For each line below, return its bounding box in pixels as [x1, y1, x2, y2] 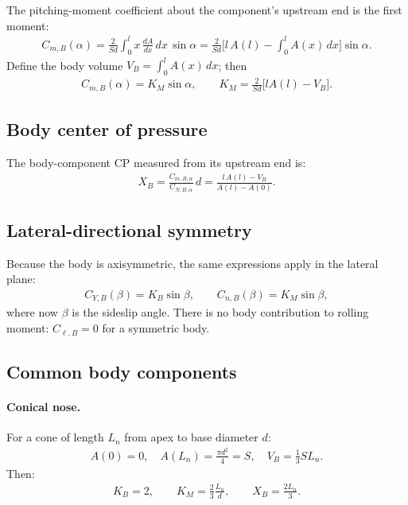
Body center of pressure [6, 117, 208, 142]
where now [6, 304, 58, 320]
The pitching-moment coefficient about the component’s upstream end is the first [6, 2, 402, 17]
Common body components [6, 359, 237, 383]
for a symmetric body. [102, 320, 210, 336]
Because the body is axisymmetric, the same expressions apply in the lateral [6, 254, 379, 271]
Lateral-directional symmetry [6, 217, 252, 242]
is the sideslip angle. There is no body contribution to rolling [72, 304, 369, 320]
